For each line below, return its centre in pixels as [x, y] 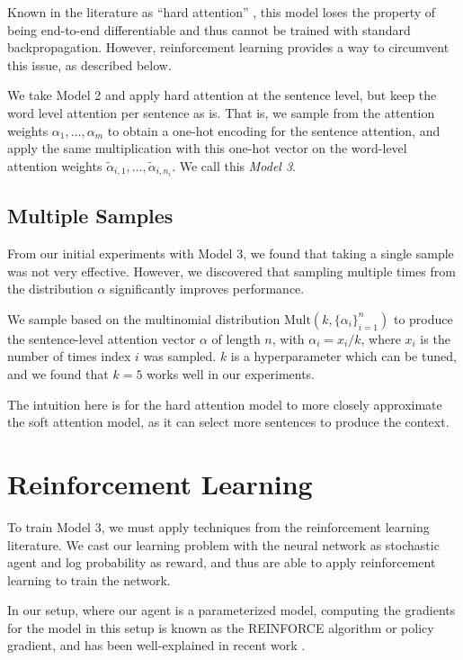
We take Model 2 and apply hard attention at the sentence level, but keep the [222, 95]
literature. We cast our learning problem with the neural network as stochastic [223, 544]
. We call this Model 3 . [234, 165]
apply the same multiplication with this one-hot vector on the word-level [207, 148]
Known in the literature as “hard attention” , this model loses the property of [222, 12]
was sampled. [180, 356]
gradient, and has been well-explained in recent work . [156, 645]
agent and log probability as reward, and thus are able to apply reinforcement [222, 562]
